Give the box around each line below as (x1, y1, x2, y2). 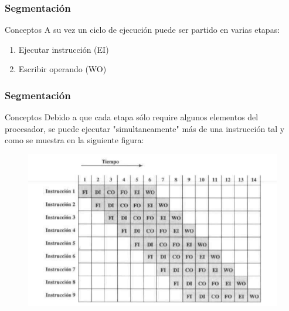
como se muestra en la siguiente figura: (5, 134, 144, 146)
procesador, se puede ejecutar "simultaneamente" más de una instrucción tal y (5, 122, 285, 134)
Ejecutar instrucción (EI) (18, 43, 109, 55)
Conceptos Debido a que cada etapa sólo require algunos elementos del (5, 111, 259, 123)
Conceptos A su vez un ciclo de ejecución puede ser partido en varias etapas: (5, 23, 280, 36)
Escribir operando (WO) (18, 63, 107, 75)
